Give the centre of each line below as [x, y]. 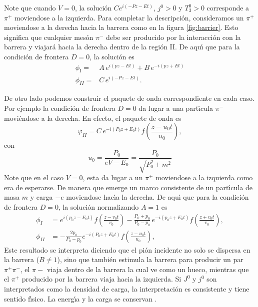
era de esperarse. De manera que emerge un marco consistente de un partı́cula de [128, 187]
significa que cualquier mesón [49, 37]
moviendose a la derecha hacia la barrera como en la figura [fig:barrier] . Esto [121, 27]
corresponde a [228, 7]
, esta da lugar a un [113, 177]
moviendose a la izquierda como [204, 177]
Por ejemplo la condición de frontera [60, 108]
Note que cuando [30, 7]
